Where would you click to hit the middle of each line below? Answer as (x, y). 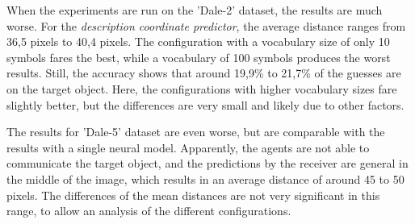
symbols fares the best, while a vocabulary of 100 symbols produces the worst (199, 57)
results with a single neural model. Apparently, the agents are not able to (188, 147)
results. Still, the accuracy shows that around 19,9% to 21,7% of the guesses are (204, 73)
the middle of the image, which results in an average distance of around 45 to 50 (205, 178)
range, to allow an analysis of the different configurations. (149, 211)
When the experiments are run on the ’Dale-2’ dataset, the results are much (195, 10)
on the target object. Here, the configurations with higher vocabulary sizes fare (202, 88)
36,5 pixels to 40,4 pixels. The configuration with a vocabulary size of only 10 (198, 41)
